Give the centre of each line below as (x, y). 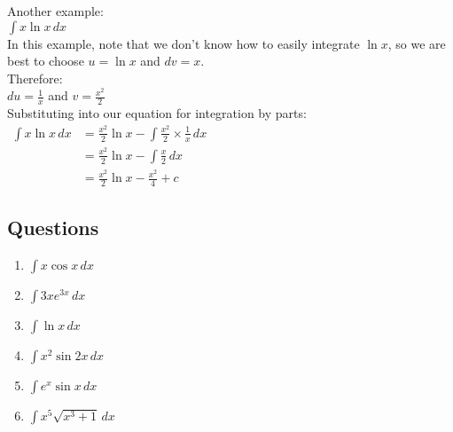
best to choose (46, 61)
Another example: (55, 11)
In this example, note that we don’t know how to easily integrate (184, 43)
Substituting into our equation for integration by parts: (157, 113)
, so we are (417, 43)
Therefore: (35, 78)
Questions (53, 228)
